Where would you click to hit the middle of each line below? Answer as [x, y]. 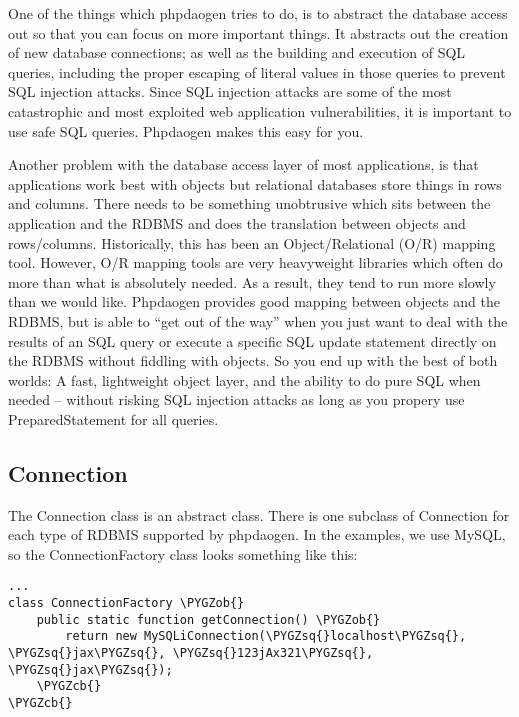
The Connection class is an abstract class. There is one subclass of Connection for [259, 514]
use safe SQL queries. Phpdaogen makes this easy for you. [186, 130]
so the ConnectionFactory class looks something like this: [183, 553]
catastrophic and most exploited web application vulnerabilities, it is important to [260, 110]
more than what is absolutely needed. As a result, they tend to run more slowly [252, 281]
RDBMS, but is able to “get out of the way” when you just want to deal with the [258, 320]
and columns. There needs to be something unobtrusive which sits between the [249, 203]
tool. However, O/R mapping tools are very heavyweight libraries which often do [255, 262]
